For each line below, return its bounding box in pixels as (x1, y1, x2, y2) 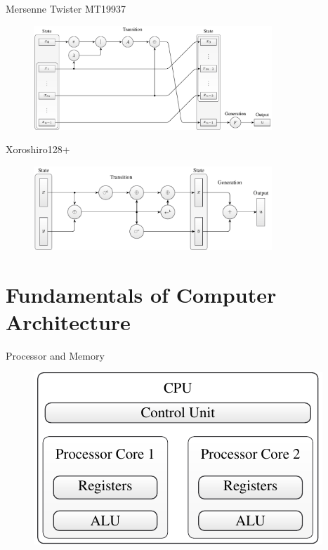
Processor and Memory (6, 348, 105, 362)
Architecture (6, 307, 131, 336)
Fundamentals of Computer (6, 280, 277, 308)
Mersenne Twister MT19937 (6, 1, 126, 15)
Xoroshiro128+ (6, 142, 70, 157)
